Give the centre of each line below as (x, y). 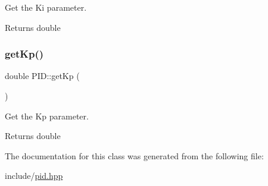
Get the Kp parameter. (47, 116)
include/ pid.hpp (34, 176)
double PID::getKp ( (42, 76)
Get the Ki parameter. (46, 7)
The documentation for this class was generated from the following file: (134, 155)
